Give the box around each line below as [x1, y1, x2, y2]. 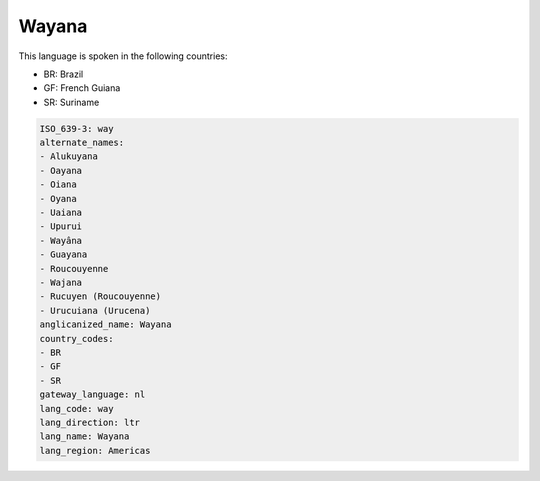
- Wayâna [39, 235, 83, 246]
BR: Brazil [43, 68, 84, 80]
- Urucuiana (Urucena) [39, 305, 151, 316]
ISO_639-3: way [39, 123, 114, 134]
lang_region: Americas [39, 445, 151, 456]
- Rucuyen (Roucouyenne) [39, 291, 162, 302]
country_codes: [39, 333, 114, 344]
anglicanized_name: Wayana [39, 319, 172, 330]
